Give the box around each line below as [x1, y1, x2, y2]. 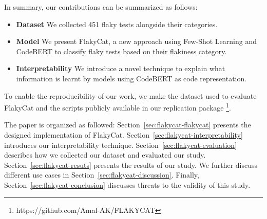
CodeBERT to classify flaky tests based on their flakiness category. [16, 46, 227, 56]
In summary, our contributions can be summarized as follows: [4, 2, 198, 12]
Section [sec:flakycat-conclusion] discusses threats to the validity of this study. [4, 179, 251, 190]
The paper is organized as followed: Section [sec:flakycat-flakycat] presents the [4, 119, 251, 130]
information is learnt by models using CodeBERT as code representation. [16, 73, 247, 83]
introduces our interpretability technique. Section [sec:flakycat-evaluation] [4, 139, 237, 150]
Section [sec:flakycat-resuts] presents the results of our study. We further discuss [4, 159, 258, 170]
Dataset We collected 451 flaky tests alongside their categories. [16, 18, 218, 29]
